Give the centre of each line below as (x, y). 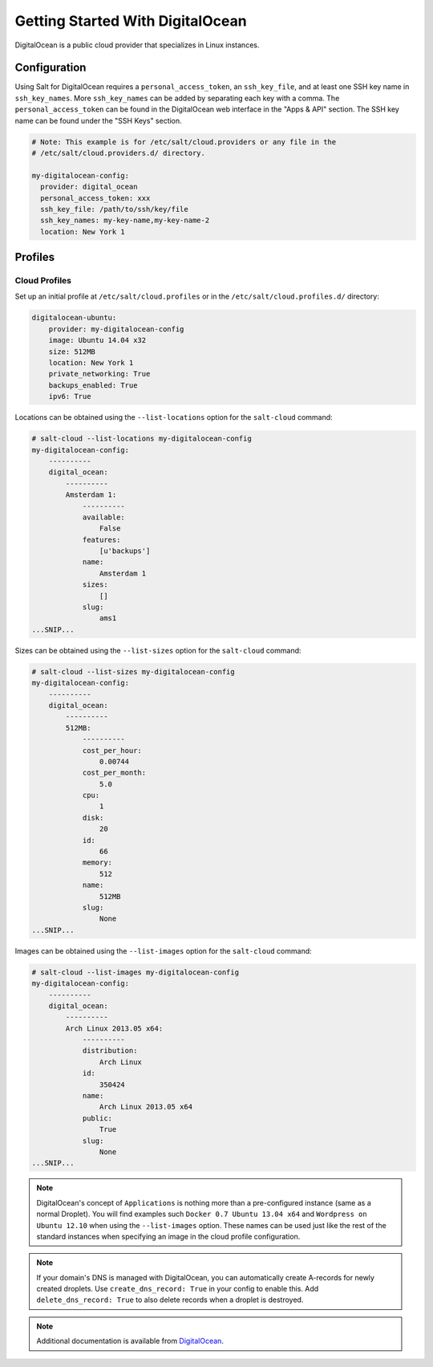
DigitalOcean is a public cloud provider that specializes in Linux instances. (137, 45)
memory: (97, 863)
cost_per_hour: (112, 750)
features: (101, 539)
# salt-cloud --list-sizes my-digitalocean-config (134, 671)
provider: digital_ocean (89, 187)
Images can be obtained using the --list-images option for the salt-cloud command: (163, 950)
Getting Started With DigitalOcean (131, 21)
